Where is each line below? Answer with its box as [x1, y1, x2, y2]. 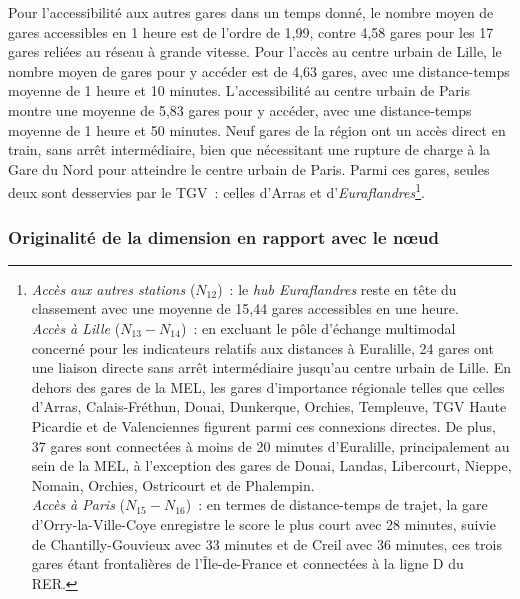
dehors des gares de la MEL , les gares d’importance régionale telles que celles [31, 376, 505, 397]
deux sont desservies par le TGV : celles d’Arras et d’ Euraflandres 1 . [8, 179, 425, 202]
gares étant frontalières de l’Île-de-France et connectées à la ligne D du [31, 553, 464, 574]
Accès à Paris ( [31, 494, 125, 515]
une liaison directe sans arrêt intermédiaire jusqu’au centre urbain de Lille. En [31, 357, 512, 378]
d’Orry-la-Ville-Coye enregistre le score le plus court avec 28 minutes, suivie [31, 513, 496, 534]
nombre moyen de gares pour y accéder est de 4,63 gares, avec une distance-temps [8, 60, 510, 81]
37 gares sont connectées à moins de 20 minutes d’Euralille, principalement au [31, 435, 510, 456]
